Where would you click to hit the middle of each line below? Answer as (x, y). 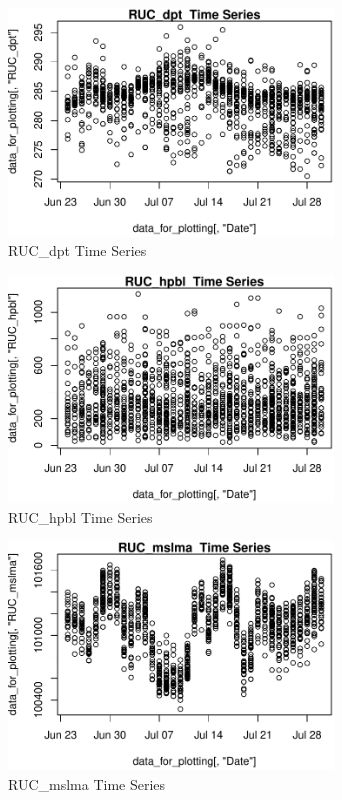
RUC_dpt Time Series (77, 250)
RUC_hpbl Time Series (80, 516)
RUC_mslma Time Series (87, 783)
